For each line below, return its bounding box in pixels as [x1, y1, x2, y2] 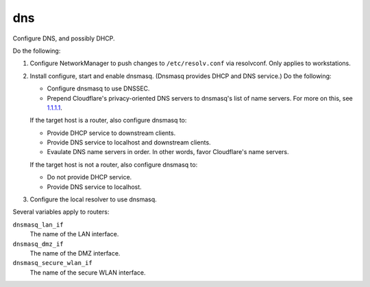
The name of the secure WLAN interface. [29, 268, 146, 277]
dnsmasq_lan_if [12, 221, 64, 229]
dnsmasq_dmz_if [12, 240, 64, 248]
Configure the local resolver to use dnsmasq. [29, 195, 157, 203]
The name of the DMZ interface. [29, 249, 121, 257]
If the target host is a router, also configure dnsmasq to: [29, 116, 187, 125]
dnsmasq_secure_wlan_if [12, 259, 92, 267]
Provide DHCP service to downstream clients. [47, 129, 176, 137]
